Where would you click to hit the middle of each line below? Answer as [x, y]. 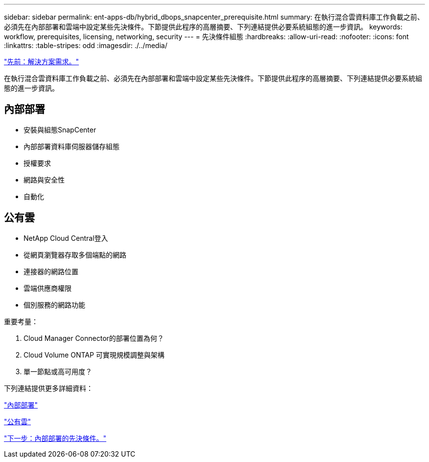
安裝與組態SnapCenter [60, 129]
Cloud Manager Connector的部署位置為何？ [94, 338]
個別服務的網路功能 [54, 305]
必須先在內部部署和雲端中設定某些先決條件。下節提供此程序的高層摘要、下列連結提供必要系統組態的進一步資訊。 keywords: [203, 27]
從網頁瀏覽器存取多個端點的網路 [75, 255]
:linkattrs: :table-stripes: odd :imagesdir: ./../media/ [86, 45]
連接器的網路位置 [51, 271]
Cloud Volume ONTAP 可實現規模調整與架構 [94, 355]
